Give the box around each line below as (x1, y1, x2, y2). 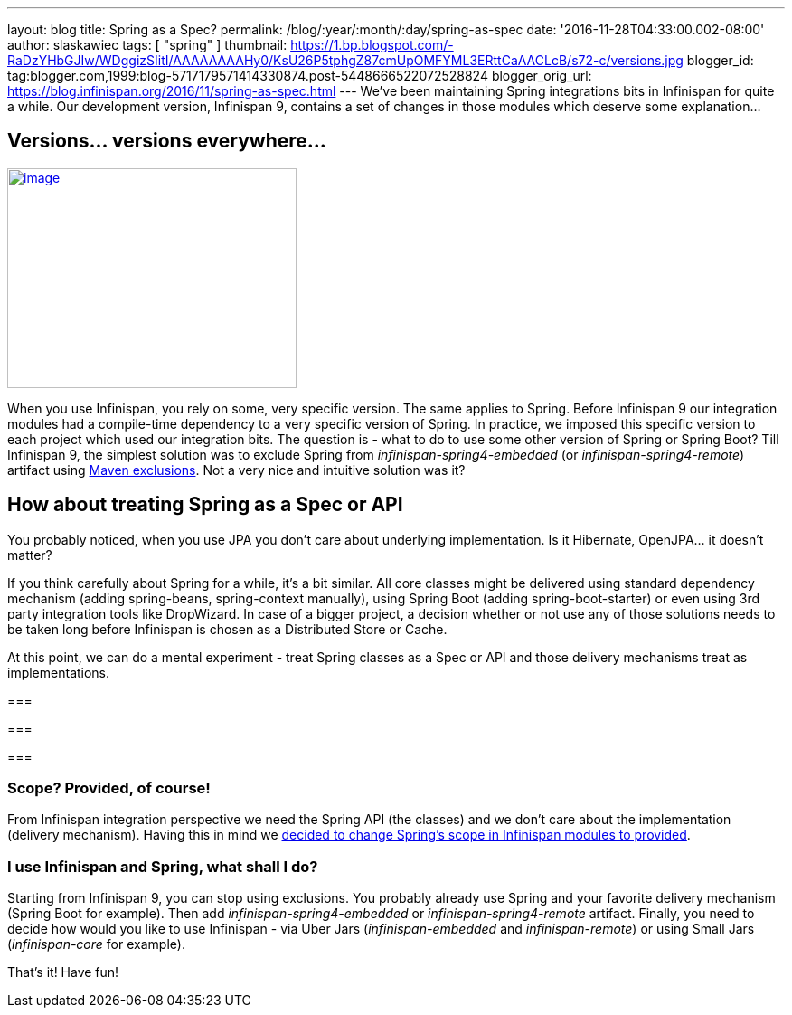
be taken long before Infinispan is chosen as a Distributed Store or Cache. (7, 621, 448, 637)
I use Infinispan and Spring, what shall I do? (7, 857, 318, 876)
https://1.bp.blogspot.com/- (290, 37, 454, 52)
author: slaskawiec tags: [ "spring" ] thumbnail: (7, 37, 288, 52)
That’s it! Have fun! (7, 964, 119, 981)
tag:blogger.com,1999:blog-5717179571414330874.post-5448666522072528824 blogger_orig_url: (7, 68, 592, 83)
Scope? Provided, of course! (7, 779, 211, 798)
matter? (7, 546, 52, 563)
